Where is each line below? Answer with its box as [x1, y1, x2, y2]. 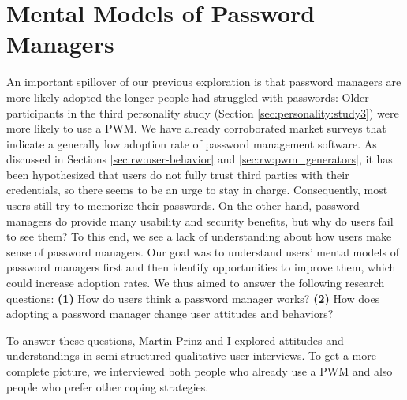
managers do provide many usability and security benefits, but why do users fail [6, 212, 394, 229]
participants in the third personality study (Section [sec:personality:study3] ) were [6, 104, 399, 121]
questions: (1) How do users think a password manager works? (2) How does [6, 290, 380, 306]
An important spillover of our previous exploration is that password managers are [6, 73, 401, 90]
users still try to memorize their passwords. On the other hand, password [6, 197, 360, 214]
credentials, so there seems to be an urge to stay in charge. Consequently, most [6, 181, 388, 198]
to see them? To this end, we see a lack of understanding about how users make [6, 228, 392, 245]
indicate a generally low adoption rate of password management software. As [6, 135, 377, 151]
